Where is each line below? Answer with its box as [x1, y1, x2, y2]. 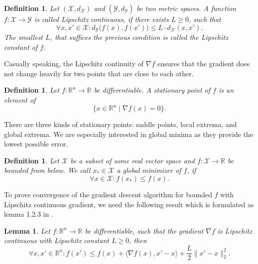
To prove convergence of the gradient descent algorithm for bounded [4, 189, 212, 200]
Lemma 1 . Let [4, 225, 50, 236]
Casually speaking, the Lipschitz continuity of [4, 58, 144, 69]
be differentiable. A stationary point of [94, 85, 211, 95]
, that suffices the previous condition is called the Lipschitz [50, 32, 228, 42]
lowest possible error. [4, 138, 68, 149]
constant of [4, 41, 38, 52]
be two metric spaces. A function [136, 3, 236, 13]
